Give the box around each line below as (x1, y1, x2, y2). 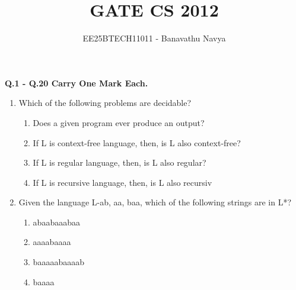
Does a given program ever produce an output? (33, 116, 205, 128)
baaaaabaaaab (33, 256, 84, 268)
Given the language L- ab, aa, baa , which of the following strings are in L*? (18, 196, 292, 208)
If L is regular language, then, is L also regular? (33, 156, 206, 169)
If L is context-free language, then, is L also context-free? (33, 136, 241, 149)
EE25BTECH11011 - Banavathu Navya (82, 32, 226, 44)
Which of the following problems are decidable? (18, 96, 192, 109)
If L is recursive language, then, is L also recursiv (33, 176, 212, 188)
